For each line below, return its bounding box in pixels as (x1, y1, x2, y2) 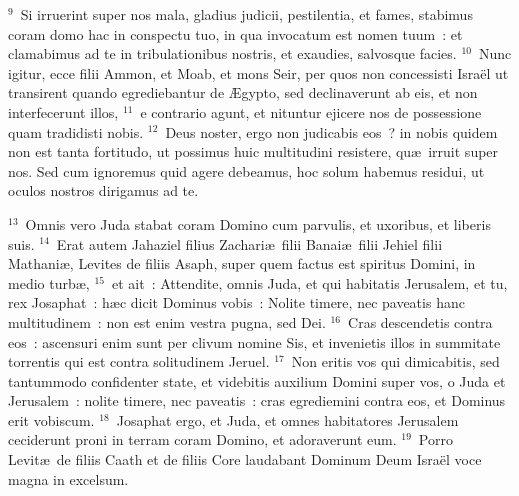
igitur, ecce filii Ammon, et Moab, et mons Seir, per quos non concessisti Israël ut (8, 62, 509, 83)
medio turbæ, (8, 272, 90, 293)
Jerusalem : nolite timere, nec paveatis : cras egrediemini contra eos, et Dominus (8, 390, 506, 411)
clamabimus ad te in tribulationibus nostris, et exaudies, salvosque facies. (8, 43, 457, 64)
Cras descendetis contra (348, 311, 493, 332)
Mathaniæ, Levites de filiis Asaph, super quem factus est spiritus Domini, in (8, 253, 476, 274)
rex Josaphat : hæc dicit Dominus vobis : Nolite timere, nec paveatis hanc (8, 292, 465, 313)
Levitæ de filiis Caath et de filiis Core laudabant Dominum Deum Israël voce (8, 449, 482, 470)
